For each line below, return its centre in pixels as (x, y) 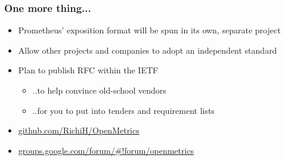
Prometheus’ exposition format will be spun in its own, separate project (149, 30)
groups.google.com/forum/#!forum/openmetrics (106, 150)
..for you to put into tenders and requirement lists (123, 110)
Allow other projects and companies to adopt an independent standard (148, 50)
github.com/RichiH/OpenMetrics (79, 130)
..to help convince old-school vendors (99, 90)
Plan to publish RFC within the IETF (88, 70)
